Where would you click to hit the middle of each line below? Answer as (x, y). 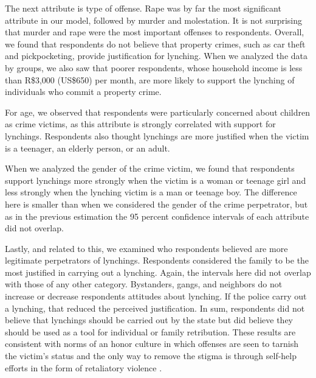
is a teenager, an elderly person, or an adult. (88, 148)
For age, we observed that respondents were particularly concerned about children (158, 112)
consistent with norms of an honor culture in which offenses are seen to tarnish (152, 344)
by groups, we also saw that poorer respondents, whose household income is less (154, 67)
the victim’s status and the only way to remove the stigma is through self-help (151, 356)
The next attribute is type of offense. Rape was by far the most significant (143, 8)
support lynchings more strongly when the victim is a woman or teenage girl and (156, 180)
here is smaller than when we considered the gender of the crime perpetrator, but (156, 204)
